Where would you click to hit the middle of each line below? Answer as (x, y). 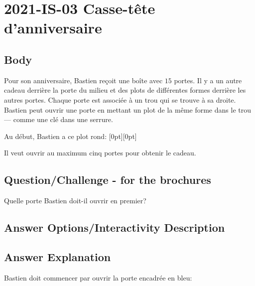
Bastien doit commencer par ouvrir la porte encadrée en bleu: (98, 277)
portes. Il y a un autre (208, 80)
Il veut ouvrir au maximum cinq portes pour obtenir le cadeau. (100, 153)
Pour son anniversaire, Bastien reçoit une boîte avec (83, 80)
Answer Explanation (58, 256)
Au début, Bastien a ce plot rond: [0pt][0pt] (70, 136)
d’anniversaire (53, 28)
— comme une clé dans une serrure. (59, 119)
